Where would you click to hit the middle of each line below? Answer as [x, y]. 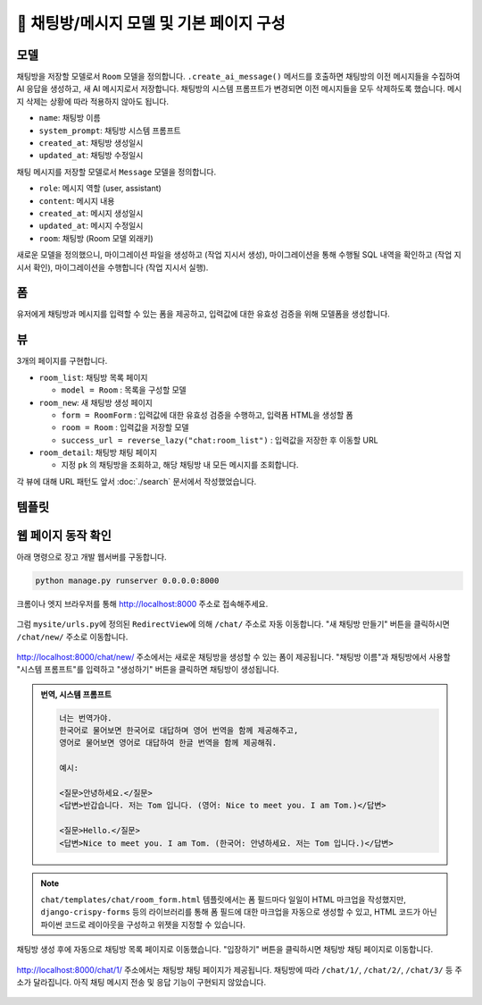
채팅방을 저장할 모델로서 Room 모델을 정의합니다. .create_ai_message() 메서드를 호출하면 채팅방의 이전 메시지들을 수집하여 [238, 77]
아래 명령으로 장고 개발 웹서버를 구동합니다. [91, 557]
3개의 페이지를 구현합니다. [62, 361]
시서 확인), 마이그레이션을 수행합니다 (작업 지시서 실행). [112, 267]
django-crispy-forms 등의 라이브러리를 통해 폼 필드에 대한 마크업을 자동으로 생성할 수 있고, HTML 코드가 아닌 [239, 912]
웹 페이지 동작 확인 [64, 535]
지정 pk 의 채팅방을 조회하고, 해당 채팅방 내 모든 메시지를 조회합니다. [180, 465]
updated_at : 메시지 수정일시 [91, 226]
